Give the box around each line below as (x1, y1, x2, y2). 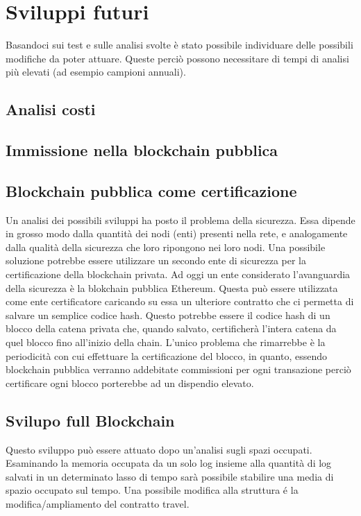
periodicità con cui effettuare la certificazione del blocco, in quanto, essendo (6, 348, 328, 363)
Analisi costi (6, 98, 96, 120)
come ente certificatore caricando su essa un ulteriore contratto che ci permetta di (6, 294, 354, 309)
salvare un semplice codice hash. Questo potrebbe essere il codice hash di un (6, 307, 330, 322)
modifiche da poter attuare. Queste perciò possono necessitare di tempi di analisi (6, 51, 349, 65)
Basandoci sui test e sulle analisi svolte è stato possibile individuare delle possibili (6, 37, 353, 52)
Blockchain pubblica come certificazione (6, 180, 297, 201)
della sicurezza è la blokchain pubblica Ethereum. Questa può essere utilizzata (6, 280, 338, 295)
